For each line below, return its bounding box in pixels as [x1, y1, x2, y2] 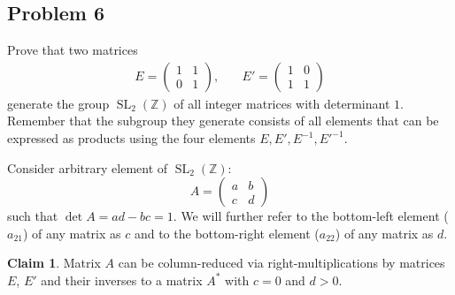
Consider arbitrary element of [7, 158, 168, 177]
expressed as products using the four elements [7, 129, 256, 147]
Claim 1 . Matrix [7, 253, 101, 272]
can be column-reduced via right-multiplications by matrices [118, 253, 445, 272]
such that [7, 207, 58, 225]
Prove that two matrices [7, 41, 138, 59]
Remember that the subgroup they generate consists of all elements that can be [7, 111, 439, 130]
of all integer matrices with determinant [174, 94, 390, 112]
